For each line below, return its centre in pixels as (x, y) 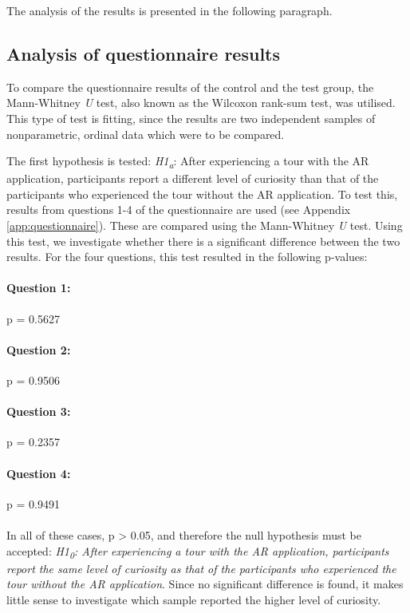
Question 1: (39, 288)
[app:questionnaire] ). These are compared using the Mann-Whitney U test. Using (205, 225)
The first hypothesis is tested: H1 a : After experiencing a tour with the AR (188, 162)
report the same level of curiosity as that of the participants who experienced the (201, 568)
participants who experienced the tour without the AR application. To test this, (202, 194)
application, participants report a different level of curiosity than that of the (193, 178)
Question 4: (39, 473)
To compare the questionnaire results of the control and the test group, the (190, 87)
